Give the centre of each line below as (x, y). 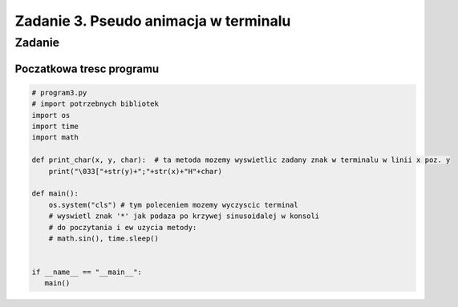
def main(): (55, 194)
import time (55, 126)
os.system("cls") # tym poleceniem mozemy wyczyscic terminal (173, 205)
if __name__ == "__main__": (87, 272)
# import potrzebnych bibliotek (95, 104)
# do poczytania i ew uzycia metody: (123, 227)
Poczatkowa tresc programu (87, 69)
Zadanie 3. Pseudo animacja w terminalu (153, 21)
